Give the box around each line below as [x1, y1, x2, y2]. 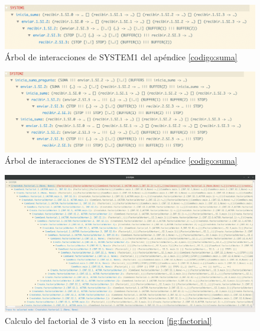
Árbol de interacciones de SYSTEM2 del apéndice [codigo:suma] [5, 154, 238, 167]
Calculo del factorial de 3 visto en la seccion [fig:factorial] [5, 314, 212, 326]
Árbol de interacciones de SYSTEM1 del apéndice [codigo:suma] [5, 51, 238, 63]
